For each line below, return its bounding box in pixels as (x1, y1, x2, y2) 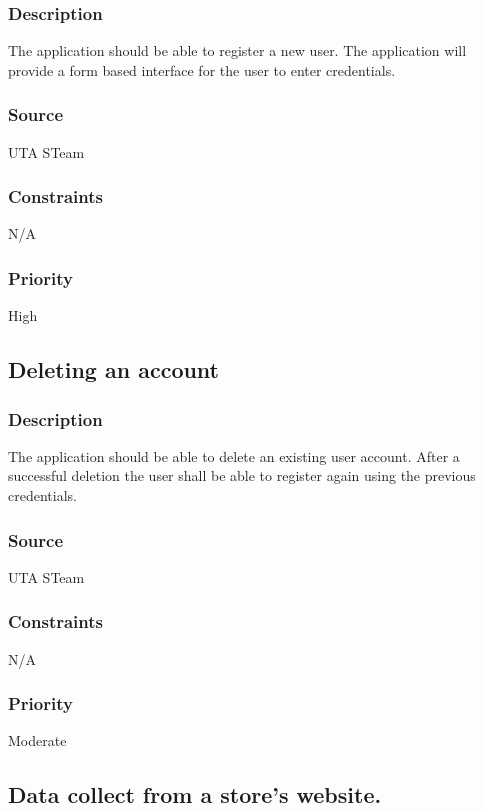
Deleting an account (8, 354, 220, 385)
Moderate (8, 730, 67, 751)
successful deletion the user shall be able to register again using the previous (8, 465, 476, 486)
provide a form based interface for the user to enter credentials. (8, 59, 396, 80)
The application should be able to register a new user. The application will (8, 40, 467, 61)
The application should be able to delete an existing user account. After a (8, 445, 460, 466)
